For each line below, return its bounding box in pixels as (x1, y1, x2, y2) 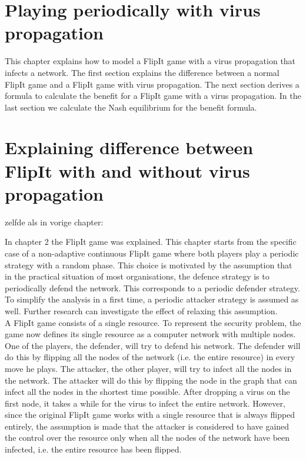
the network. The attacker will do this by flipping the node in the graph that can (5, 374, 297, 386)
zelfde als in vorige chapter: (5, 215, 104, 228)
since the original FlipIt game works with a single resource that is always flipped (5, 408, 295, 421)
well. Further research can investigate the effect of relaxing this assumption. (5, 304, 278, 317)
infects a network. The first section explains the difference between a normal (5, 66, 280, 78)
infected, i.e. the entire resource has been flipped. (5, 443, 182, 455)
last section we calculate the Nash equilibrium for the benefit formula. (5, 101, 257, 113)
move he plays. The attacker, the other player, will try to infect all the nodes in (5, 362, 292, 374)
